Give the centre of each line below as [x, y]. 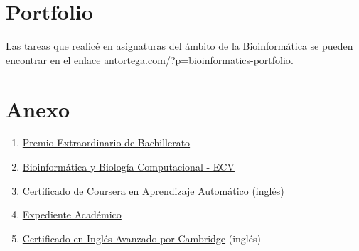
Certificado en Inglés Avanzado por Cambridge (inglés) [141, 238]
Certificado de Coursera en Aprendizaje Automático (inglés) [153, 190]
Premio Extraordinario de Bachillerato [106, 143]
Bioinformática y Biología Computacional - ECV [128, 167]
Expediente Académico [72, 214]
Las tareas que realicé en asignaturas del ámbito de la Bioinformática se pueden [179, 46]
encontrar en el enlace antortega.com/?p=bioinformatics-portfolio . [150, 59]
